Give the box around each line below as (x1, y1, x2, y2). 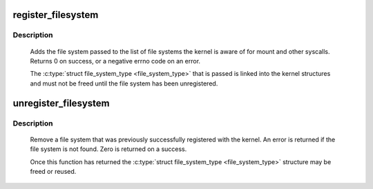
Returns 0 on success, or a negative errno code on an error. (30, 57, 200, 65)
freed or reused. (30, 167, 77, 175)
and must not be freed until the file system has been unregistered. (30, 79, 218, 88)
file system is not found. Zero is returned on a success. (30, 145, 187, 153)
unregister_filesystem (12, 97, 110, 109)
